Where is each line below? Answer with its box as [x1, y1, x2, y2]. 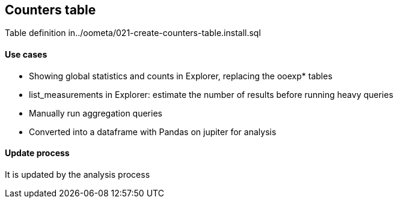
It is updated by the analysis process [5, 169, 150, 180]
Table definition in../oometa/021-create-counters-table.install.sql [5, 28, 261, 38]
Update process [5, 148, 70, 159]
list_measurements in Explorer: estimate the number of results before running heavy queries [29, 89, 394, 100]
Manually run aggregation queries [29, 108, 162, 118]
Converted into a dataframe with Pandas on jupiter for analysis [29, 126, 277, 137]
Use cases [5, 49, 47, 60]
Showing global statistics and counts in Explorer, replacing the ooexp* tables [29, 70, 332, 81]
